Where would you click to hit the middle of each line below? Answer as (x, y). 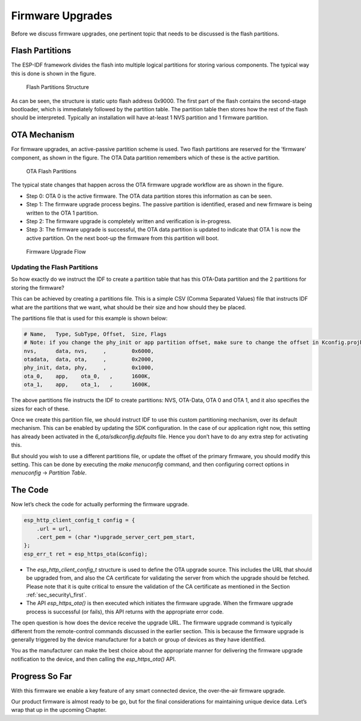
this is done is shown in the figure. (54, 73)
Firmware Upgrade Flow (56, 252)
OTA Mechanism (43, 135)
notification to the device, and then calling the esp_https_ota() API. (94, 659)
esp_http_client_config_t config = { (79, 520)
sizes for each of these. (40, 408)
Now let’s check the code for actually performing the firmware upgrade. (100, 505)
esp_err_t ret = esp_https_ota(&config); (86, 554)
